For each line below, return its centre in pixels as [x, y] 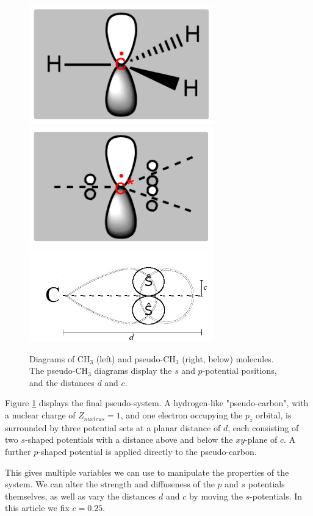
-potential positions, [239, 371]
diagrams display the [133, 371]
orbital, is [273, 415]
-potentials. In [276, 496]
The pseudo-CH [59, 371]
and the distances [62, 382]
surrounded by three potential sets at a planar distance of [113, 427]
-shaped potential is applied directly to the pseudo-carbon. [147, 452]
